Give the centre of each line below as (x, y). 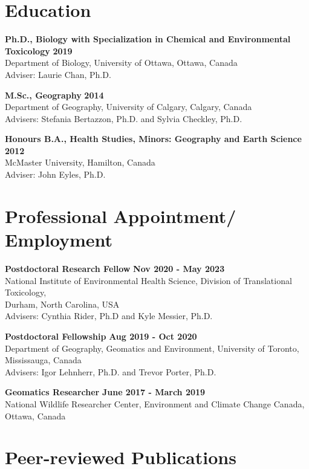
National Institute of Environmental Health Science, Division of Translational (148, 280)
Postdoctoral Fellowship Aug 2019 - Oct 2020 (101, 336)
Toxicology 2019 (39, 50)
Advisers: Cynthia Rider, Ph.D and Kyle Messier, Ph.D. (109, 316)
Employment (59, 240)
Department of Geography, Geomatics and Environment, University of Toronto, (152, 348)
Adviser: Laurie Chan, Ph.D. (58, 74)
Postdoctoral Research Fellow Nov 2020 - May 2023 (115, 268)
